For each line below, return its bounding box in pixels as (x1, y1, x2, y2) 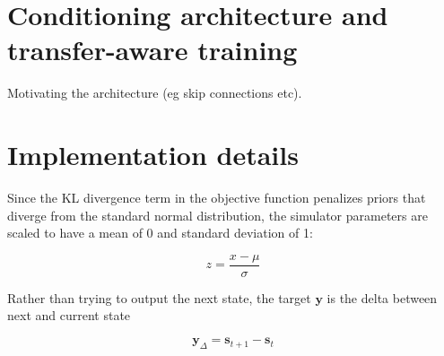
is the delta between (326, 288, 438, 307)
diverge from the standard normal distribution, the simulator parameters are (7, 205, 428, 224)
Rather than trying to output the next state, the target (7, 288, 311, 307)
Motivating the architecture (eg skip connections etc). (7, 83, 302, 102)
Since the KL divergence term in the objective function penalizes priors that (7, 188, 426, 207)
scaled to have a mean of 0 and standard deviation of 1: (7, 223, 313, 242)
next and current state (7, 306, 131, 325)
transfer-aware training (7, 31, 298, 68)
